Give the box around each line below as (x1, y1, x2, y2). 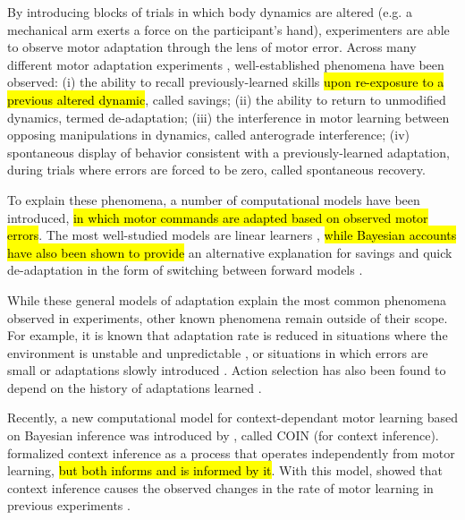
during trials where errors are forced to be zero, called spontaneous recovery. (7, 160, 426, 179)
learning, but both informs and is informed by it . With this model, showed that (7, 461, 444, 480)
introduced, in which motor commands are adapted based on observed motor (7, 208, 428, 226)
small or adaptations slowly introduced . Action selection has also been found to (7, 361, 446, 379)
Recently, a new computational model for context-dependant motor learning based (7, 408, 459, 427)
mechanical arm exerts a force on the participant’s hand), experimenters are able (7, 20, 450, 38)
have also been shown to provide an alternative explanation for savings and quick (7, 243, 452, 261)
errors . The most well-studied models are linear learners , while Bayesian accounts (7, 226, 457, 244)
